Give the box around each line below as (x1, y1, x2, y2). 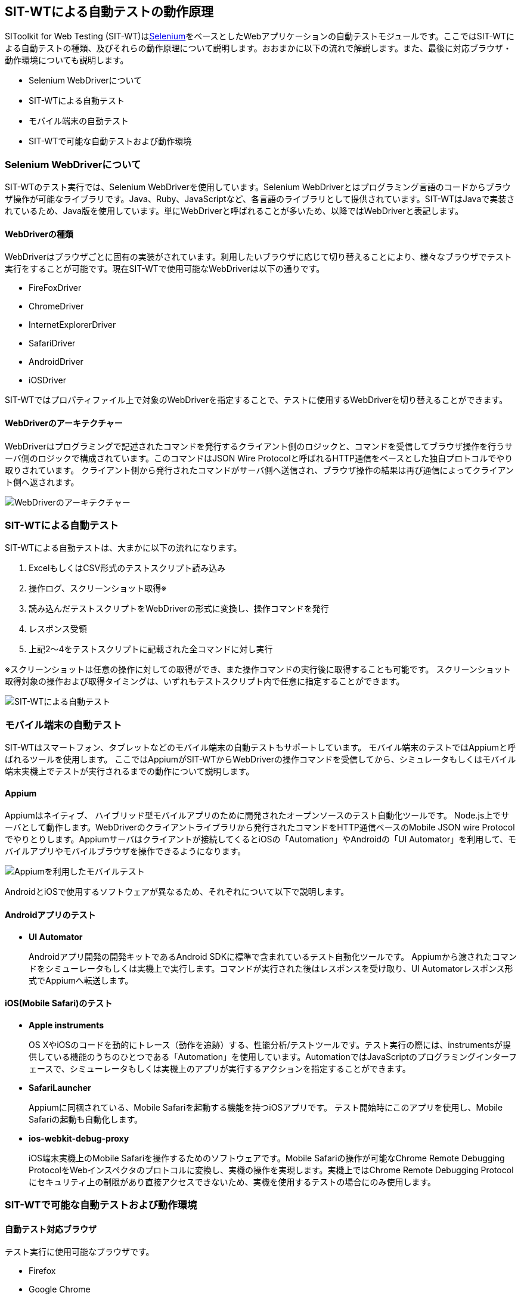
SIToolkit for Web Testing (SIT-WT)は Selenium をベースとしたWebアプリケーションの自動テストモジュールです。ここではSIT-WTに (5, 31, 515, 42)
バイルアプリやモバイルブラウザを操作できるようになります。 (5, 846, 246, 857)
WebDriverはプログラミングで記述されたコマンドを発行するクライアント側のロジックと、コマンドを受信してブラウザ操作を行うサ (5, 441, 513, 451)
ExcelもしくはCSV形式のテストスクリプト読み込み (29, 563, 226, 573)
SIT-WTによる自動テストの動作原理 (5, 4, 214, 19)
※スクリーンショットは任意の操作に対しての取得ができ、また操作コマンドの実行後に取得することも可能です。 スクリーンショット (5, 664, 511, 675)
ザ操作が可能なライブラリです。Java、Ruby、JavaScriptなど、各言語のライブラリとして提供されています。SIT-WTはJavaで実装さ (5, 194, 515, 204)
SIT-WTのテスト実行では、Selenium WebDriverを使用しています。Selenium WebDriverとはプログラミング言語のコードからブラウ (5, 182, 511, 193)
